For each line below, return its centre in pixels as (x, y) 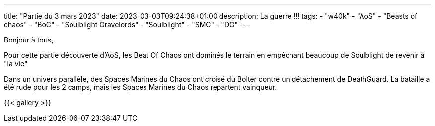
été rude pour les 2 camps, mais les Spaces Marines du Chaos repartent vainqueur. (141, 87)
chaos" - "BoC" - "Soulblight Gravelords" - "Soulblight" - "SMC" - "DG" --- (127, 24)
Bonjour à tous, (29, 40)
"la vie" (16, 63)
